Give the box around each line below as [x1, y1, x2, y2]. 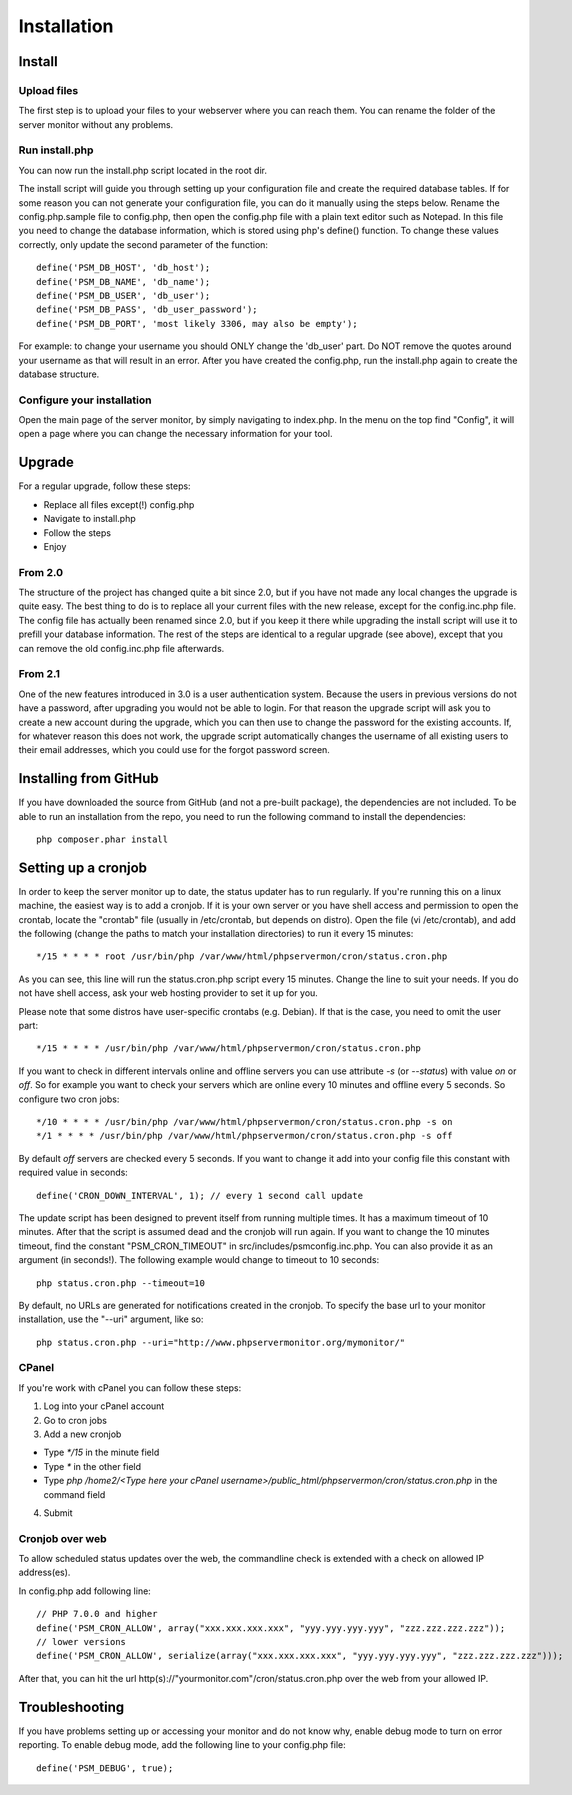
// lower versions [36, 1636, 127, 1648]
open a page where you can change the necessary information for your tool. [18, 428, 333, 440]
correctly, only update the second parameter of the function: [18, 238, 269, 250]
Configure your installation [18, 393, 152, 407]
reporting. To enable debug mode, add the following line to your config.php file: [18, 1739, 346, 1751]
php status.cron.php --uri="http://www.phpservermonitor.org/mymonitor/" [36, 1336, 406, 1348]
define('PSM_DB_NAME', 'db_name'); [36, 276, 211, 287]
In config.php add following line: [18, 1585, 152, 1597]
